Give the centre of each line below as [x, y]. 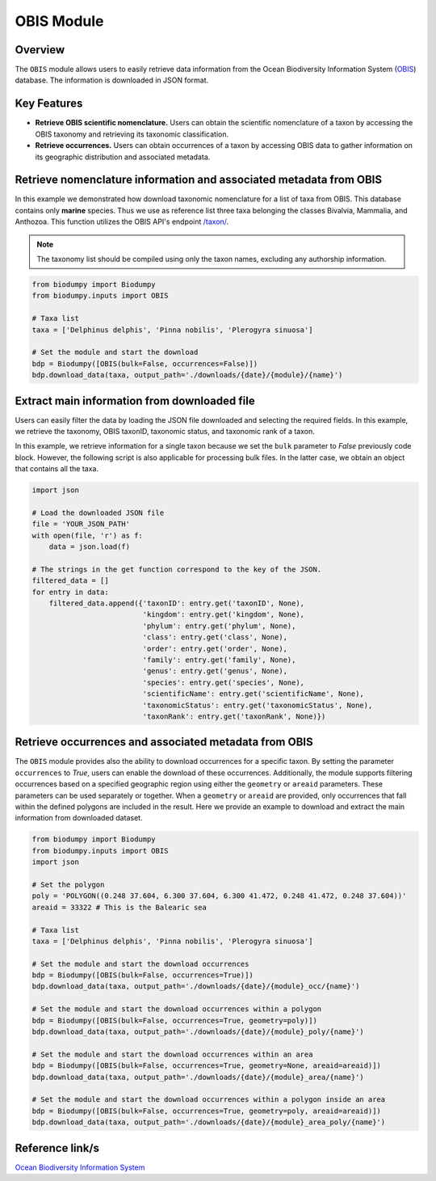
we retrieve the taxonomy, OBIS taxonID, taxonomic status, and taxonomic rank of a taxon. [165, 431]
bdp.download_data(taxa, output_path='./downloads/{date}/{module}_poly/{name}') [198, 1032]
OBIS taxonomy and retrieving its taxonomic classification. [132, 134]
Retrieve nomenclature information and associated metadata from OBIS [199, 180]
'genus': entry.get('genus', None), [215, 671]
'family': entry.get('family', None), [219, 660]
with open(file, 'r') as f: [87, 535]
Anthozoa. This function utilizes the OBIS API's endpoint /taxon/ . [122, 221]
